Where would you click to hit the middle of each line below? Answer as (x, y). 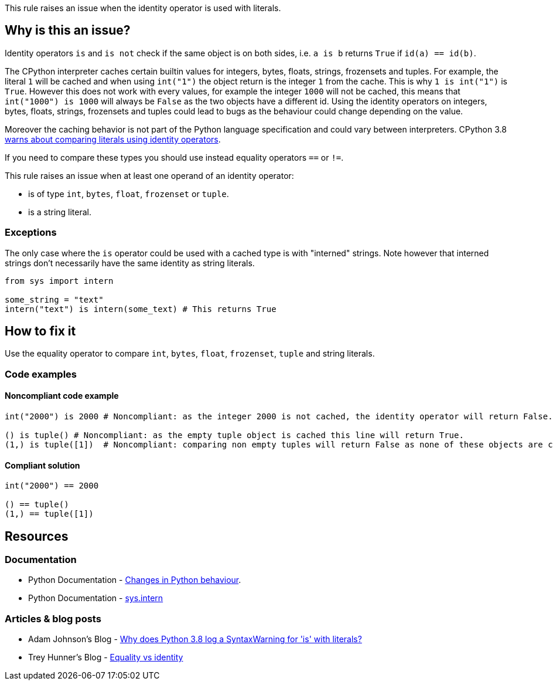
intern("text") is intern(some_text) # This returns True (141, 309)
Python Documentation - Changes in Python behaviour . (135, 580)
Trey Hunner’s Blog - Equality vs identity (106, 657)
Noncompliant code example (62, 396)
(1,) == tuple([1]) (49, 514)
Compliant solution (42, 465)
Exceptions (31, 233)
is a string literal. (60, 212)
